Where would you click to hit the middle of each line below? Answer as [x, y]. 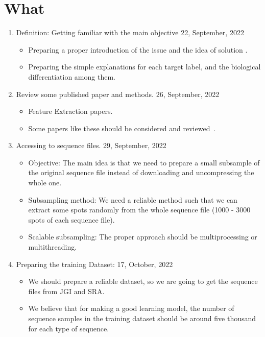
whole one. [45, 183]
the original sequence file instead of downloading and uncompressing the [141, 172]
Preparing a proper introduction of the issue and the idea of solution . [138, 49]
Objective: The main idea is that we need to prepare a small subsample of [144, 162]
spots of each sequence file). [71, 219]
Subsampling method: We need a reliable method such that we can [133, 199]
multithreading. [53, 247]
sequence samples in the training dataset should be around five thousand [142, 318]
